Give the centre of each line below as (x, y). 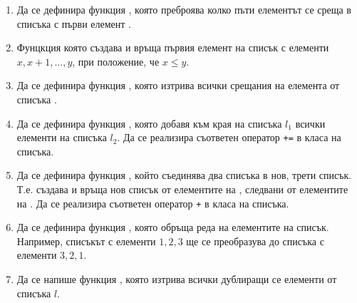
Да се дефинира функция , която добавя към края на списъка (149, 123)
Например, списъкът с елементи (86, 241)
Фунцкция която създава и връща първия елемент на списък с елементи (173, 47)
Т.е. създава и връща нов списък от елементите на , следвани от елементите (182, 189)
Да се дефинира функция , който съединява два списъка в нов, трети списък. (184, 175)
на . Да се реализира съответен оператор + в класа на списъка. (153, 203)
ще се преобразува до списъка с (255, 241)
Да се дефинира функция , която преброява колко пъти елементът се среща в (184, 9)
